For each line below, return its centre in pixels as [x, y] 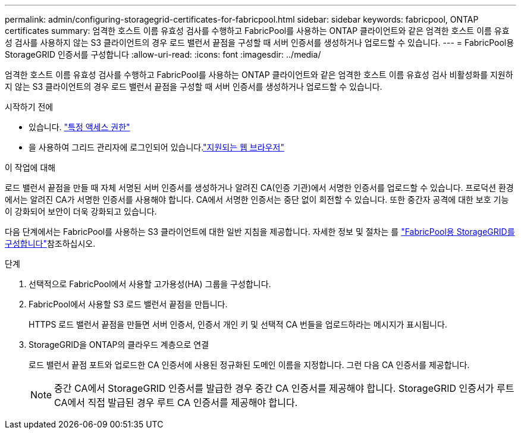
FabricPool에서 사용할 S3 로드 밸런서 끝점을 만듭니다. [128, 304]
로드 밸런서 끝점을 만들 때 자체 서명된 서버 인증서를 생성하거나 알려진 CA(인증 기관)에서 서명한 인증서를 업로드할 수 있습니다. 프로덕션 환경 [259, 188]
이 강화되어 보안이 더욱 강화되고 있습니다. [81, 211]
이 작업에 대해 [30, 167]
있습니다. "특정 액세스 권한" [79, 127]
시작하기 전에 [29, 107]
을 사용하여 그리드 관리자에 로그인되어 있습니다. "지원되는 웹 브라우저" [156, 147]
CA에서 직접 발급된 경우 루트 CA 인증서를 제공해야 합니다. [176, 402]
